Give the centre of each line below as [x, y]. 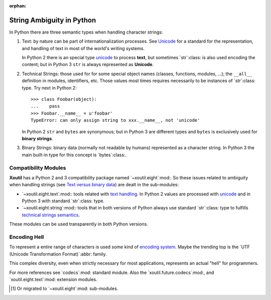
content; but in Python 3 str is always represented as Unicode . [88, 65]
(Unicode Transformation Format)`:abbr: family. [58, 254]
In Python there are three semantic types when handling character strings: [86, 32]
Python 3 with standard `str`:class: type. [63, 201]
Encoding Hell [27, 237]
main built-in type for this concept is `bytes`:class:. [74, 155]
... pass [45, 106]
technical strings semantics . [51, 215]
